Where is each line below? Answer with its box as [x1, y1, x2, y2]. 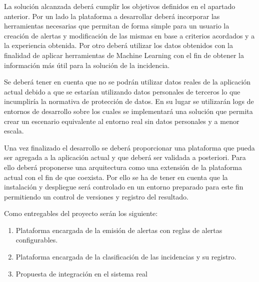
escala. [4, 125, 24, 136]
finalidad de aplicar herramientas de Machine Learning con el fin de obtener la [4, 49, 244, 60]
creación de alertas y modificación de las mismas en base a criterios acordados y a [4, 30, 255, 40]
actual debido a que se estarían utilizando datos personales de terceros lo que [4, 86, 240, 96]
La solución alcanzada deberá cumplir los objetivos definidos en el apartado [4, 1, 235, 11]
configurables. [15, 234, 58, 245]
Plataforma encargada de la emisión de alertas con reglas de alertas [15, 224, 222, 235]
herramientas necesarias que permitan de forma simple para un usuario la [4, 20, 229, 31]
